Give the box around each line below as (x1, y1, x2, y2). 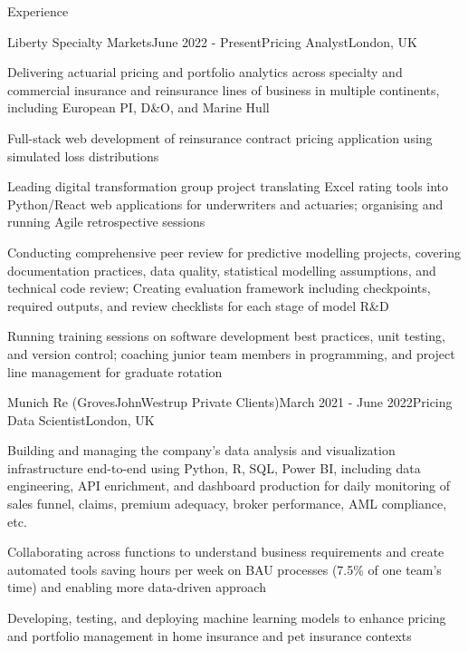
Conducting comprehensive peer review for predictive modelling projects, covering (7, 242, 461, 261)
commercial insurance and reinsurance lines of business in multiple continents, (7, 80, 440, 99)
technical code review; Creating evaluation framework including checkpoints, (7, 278, 431, 297)
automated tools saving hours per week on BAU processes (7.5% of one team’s (7, 559, 442, 578)
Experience (7, 2, 69, 20)
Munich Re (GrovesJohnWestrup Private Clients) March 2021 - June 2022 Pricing (7, 393, 453, 412)
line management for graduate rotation (7, 362, 223, 381)
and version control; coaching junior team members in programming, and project (7, 344, 455, 363)
